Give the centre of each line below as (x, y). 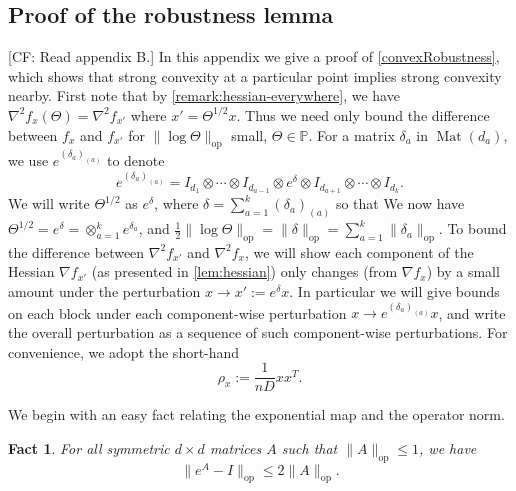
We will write (49, 203)
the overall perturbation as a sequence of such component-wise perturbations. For (258, 331)
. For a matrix (351, 134)
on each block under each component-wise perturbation (177, 312)
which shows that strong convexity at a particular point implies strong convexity (255, 75)
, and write (472, 312)
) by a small (463, 271)
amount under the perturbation (104, 291)
